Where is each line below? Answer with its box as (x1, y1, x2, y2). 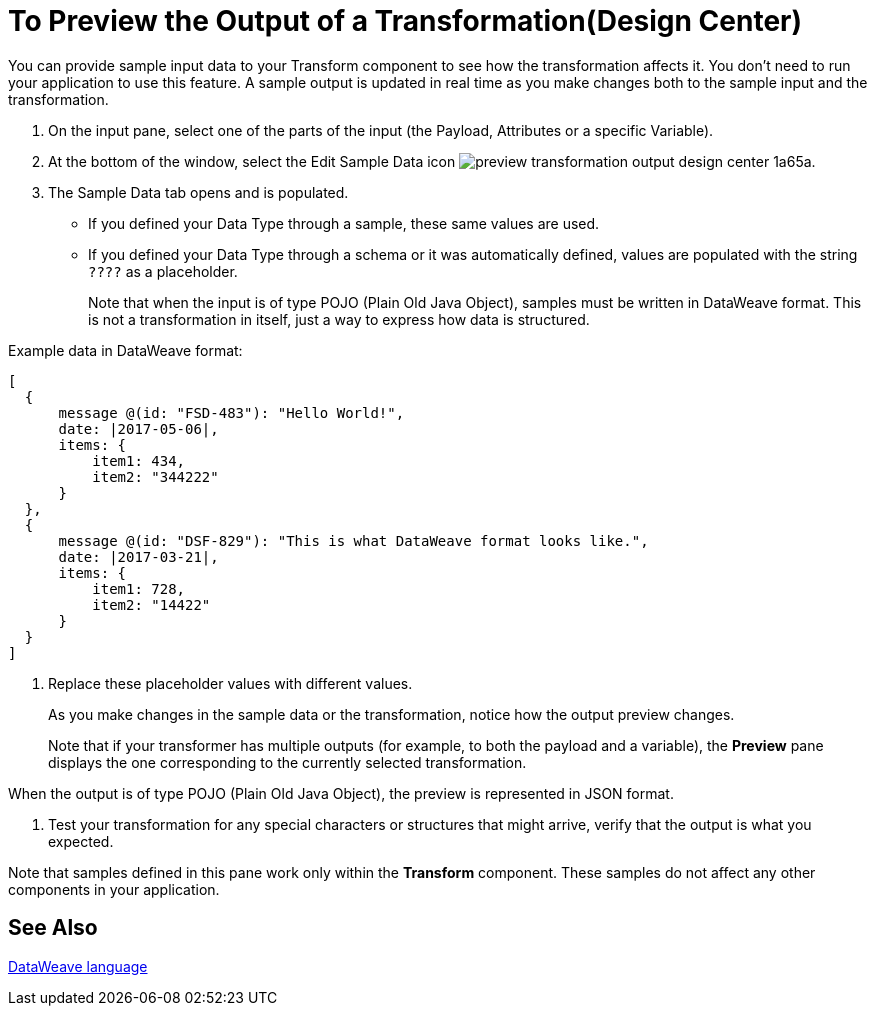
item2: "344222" (92, 468, 219, 485)
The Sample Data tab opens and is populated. (48, 183, 349, 201)
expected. (48, 832, 114, 850)
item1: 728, (92, 580, 186, 597)
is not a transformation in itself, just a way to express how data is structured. (88, 310, 590, 328)
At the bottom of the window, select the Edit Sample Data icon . (48, 152, 816, 170)
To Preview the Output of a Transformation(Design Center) (8, 4, 803, 38)
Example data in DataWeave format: (8, 341, 243, 359)
